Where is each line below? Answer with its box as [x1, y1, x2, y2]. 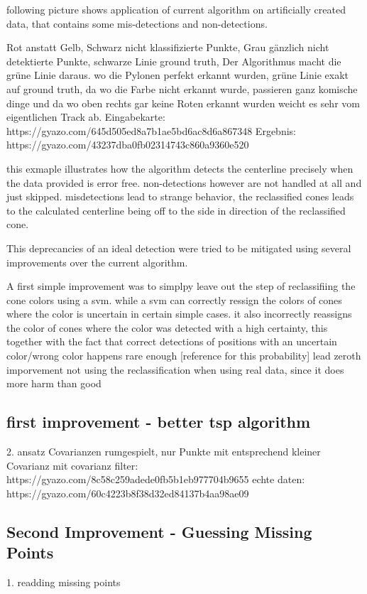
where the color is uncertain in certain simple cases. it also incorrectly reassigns [6, 306, 352, 321]
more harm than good [6, 376, 102, 391]
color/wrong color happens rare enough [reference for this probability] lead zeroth [6, 348, 361, 363]
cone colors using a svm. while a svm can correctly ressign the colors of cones [6, 292, 342, 307]
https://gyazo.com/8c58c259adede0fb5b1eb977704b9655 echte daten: [6, 472, 305, 487]
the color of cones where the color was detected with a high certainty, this [6, 320, 328, 335]
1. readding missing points [6, 575, 121, 590]
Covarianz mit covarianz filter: [6, 458, 138, 472]
